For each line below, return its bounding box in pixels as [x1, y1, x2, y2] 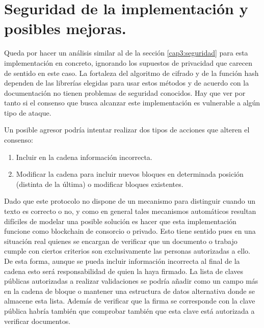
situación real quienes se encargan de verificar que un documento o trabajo [4, 235, 237, 246]
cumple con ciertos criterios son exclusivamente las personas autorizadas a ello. [4, 245, 250, 256]
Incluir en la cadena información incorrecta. [16, 151, 152, 162]
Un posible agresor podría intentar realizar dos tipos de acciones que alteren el [4, 124, 250, 135]
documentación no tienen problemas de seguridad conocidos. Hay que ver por [4, 87, 246, 98]
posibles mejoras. [4, 18, 126, 39]
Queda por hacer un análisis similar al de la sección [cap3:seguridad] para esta [4, 47, 248, 58]
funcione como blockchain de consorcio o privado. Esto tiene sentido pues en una [4, 226, 256, 236]
